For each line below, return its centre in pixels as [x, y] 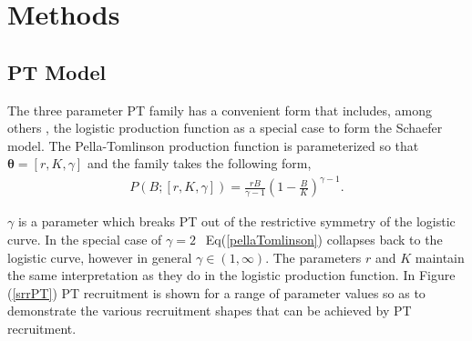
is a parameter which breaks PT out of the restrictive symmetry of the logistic [236, 221]
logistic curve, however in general [100, 257]
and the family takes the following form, [199, 163]
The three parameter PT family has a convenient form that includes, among [220, 110]
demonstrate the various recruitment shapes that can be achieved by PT [210, 311]
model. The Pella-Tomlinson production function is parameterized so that [213, 145]
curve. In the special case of [85, 240]
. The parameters [313, 257]
